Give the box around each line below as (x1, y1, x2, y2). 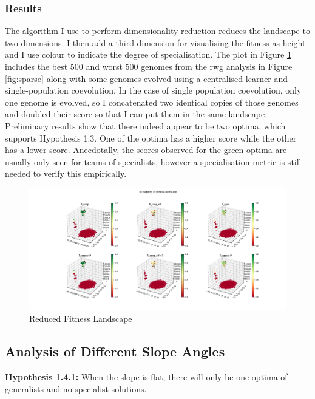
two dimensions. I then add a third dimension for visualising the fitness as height (5, 36, 306, 49)
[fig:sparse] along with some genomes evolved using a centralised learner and (5, 72, 288, 84)
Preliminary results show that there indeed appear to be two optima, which (5, 119, 286, 132)
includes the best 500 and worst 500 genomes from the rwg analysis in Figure (5, 60, 293, 72)
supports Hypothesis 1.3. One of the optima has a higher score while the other (5, 131, 297, 144)
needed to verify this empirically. (5, 167, 127, 180)
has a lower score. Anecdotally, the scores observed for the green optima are (5, 143, 287, 156)
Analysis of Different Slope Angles (5, 342, 225, 361)
